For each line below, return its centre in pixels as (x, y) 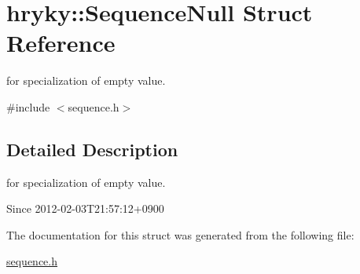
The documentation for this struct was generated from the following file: (180, 234)
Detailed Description (92, 149)
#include (28, 106)
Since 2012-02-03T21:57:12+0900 (85, 208)
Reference (61, 43)
